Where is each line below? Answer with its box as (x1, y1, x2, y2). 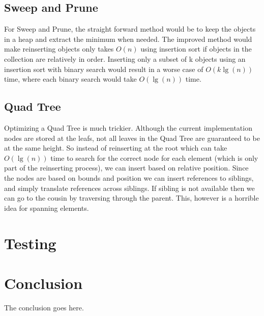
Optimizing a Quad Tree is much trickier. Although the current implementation (4, 122, 252, 133)
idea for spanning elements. (4, 202, 89, 213)
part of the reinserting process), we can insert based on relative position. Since (4, 162, 249, 173)
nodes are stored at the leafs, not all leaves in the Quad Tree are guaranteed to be (4, 132, 260, 143)
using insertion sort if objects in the (140, 43, 252, 54)
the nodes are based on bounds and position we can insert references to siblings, (4, 172, 254, 183)
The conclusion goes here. (4, 302, 84, 312)
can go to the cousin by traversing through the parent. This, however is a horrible (4, 192, 259, 203)
